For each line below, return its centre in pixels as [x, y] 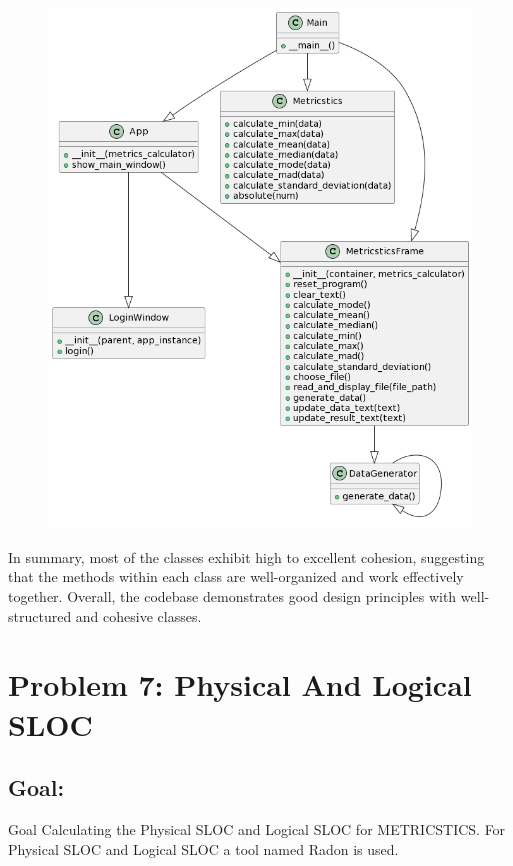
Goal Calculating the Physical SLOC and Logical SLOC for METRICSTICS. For [257, 829]
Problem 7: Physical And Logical [240, 684]
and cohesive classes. [138, 615]
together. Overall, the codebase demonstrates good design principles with [232, 596]
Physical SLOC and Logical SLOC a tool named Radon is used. [203, 848]
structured [40, 615]
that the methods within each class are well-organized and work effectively [236, 576]
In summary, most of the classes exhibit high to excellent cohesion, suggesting [246, 556]
